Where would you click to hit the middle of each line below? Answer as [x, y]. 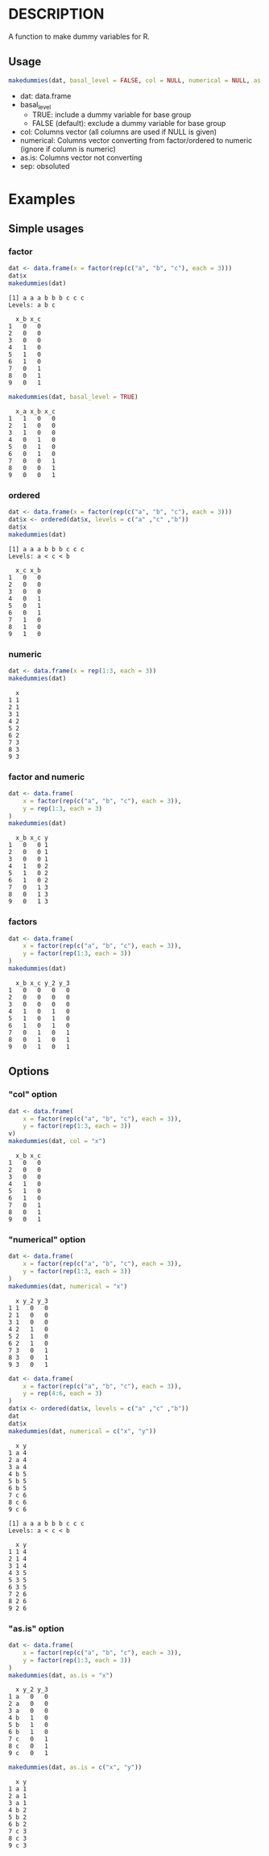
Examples [42, 199]
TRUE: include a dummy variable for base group [112, 115]
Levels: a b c [32, 305]
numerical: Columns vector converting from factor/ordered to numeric [136, 140]
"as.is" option [36, 1628]
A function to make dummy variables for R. [79, 36]
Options [29, 1072]
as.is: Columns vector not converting [81, 157]
